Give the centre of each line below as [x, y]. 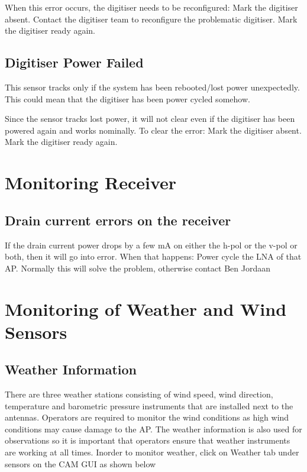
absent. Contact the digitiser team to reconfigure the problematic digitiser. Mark [151, 19]
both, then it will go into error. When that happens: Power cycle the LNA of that [153, 256]
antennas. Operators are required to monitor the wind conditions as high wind [147, 417]
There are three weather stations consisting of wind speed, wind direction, [139, 394]
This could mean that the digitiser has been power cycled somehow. [127, 98]
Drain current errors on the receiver [118, 220]
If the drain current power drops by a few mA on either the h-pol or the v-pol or [151, 245]
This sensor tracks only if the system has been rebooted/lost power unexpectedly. [152, 87]
